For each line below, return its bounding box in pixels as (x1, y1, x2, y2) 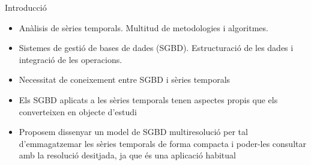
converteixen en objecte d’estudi (19, 105, 137, 118)
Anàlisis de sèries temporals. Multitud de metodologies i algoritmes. (19, 21, 268, 34)
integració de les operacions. (19, 53, 122, 65)
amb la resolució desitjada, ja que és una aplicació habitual (19, 149, 236, 161)
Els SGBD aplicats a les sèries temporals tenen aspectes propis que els (19, 93, 278, 106)
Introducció (5, 1, 47, 13)
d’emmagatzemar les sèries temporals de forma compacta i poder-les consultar (19, 137, 306, 149)
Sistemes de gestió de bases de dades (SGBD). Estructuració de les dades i (19, 41, 294, 54)
